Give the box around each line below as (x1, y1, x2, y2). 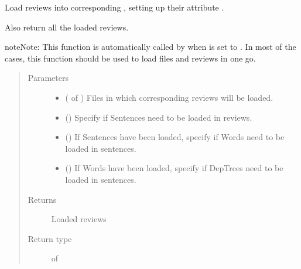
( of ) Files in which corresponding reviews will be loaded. (65, 91, 273, 103)
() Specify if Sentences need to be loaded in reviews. (65, 111, 252, 123)
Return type (28, 232, 72, 244)
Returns (28, 193, 57, 205)
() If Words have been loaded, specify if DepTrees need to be (65, 162, 283, 174)
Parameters (28, 71, 69, 84)
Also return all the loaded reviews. (5, 21, 129, 33)
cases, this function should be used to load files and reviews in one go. (5, 52, 256, 64)
